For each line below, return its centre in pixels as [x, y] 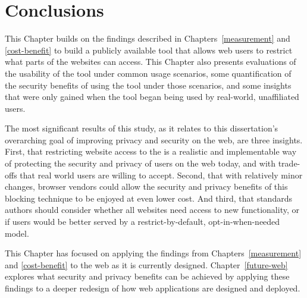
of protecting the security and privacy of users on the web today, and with [140, 163]
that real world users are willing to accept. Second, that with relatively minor [161, 175]
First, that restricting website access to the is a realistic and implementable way [151, 151]
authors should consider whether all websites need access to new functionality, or [152, 210]
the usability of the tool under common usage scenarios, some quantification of [148, 73]
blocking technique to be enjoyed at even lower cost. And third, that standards [148, 198]
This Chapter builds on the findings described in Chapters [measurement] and [148, 38]
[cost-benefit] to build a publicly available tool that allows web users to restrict [149, 50]
